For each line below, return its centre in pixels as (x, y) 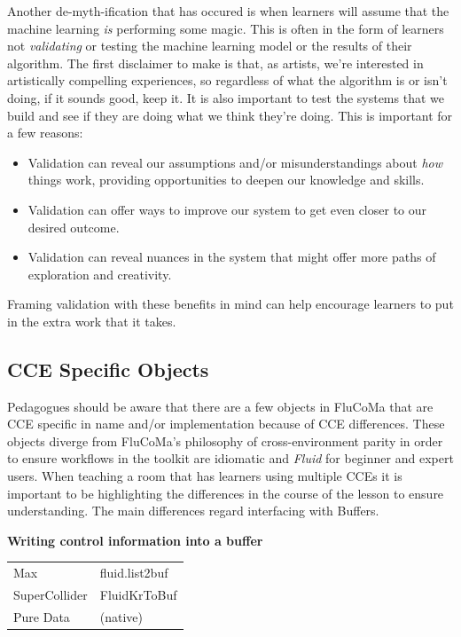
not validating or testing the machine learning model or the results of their (210, 46)
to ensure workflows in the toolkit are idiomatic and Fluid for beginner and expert (230, 458)
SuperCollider (51, 595)
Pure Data (42, 616)
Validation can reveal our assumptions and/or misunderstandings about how (235, 162)
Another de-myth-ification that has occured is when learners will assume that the (228, 11)
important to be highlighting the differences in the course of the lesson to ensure (226, 493)
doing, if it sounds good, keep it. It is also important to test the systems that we (226, 97)
